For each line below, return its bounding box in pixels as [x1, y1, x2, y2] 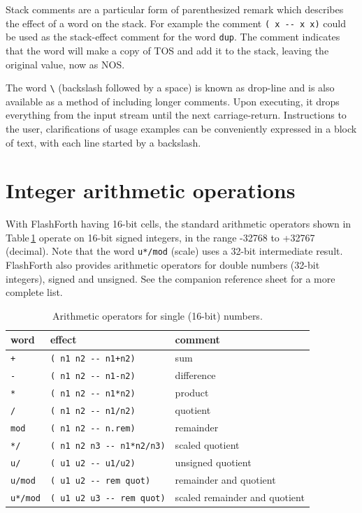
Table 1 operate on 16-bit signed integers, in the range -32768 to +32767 [6, 230, 315, 244]
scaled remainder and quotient [175, 489, 305, 504]
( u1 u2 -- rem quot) [50, 475, 151, 486]
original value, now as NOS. [6, 57, 125, 71]
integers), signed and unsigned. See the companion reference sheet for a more [6, 271, 335, 285]
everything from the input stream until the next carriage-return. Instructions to [6, 107, 347, 122]
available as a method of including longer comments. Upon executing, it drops [6, 94, 340, 108]
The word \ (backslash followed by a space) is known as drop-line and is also [6, 80, 335, 95]
